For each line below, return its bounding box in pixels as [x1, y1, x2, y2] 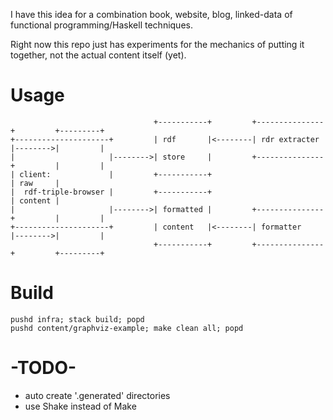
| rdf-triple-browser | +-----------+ [10, 187, 213, 197]
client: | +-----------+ [19, 169, 213, 179]
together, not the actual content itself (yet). [10, 49, 187, 61]
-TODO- [10, 357, 77, 379]
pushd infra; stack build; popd [10, 314, 145, 324]
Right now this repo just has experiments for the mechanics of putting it [10, 39, 305, 50]
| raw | [10, 178, 60, 188]
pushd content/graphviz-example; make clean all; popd [10, 323, 244, 333]
